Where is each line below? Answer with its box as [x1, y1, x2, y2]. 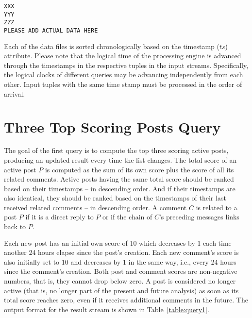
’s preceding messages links [159, 212, 239, 222]
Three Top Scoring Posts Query [4, 117, 221, 137]
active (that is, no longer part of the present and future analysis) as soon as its [4, 285, 239, 295]
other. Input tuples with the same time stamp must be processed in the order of [4, 79, 242, 89]
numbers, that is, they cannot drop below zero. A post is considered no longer [4, 276, 236, 286]
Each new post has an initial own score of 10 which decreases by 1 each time [4, 237, 232, 248]
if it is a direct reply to [25, 212, 94, 222]
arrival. [4, 88, 25, 99]
